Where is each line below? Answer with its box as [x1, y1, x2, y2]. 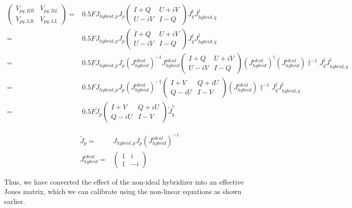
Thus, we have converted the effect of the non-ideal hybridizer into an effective [4, 176, 244, 187]
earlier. [4, 196, 25, 206]
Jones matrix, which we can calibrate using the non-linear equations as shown [4, 186, 242, 197]
